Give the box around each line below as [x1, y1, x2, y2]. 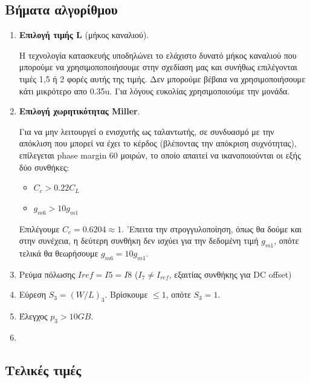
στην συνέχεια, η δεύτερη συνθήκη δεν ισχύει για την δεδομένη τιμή [19, 234, 259, 247]
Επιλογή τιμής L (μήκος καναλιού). [19, 28, 149, 41]
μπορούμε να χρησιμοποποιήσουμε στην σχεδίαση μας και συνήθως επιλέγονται [19, 61, 297, 73]
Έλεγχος [19, 310, 48, 322]
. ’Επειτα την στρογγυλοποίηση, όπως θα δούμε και [121, 222, 302, 235]
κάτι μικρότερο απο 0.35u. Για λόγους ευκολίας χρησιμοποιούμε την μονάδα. [19, 84, 290, 97]
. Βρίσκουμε [105, 288, 148, 301]
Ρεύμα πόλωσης [19, 267, 76, 280]
